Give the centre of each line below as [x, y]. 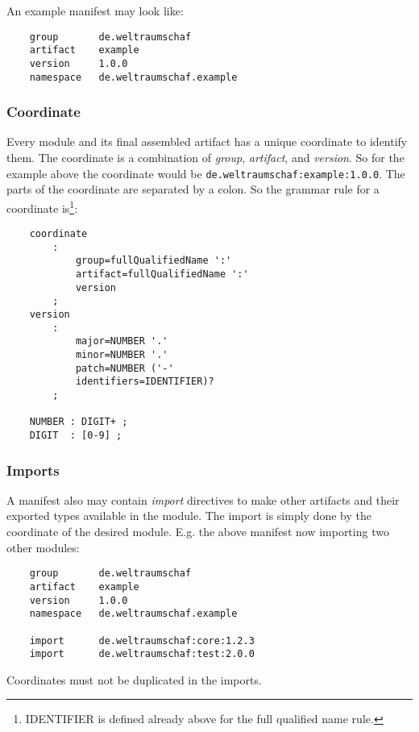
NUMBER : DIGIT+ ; [79, 422]
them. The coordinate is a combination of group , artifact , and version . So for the [205, 158]
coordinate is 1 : [42, 206]
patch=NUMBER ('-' [124, 368]
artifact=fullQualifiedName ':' [162, 274]
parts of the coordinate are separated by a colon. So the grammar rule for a [193, 189]
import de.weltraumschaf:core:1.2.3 [142, 640]
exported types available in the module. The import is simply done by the [189, 516]
